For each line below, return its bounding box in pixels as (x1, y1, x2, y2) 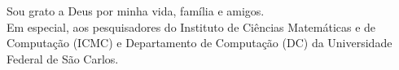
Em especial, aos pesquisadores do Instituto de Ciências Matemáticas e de (7, 18, 376, 35)
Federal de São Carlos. (7, 50, 119, 67)
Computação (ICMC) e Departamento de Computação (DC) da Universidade (7, 34, 392, 51)
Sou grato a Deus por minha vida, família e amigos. (7, 2, 265, 19)
